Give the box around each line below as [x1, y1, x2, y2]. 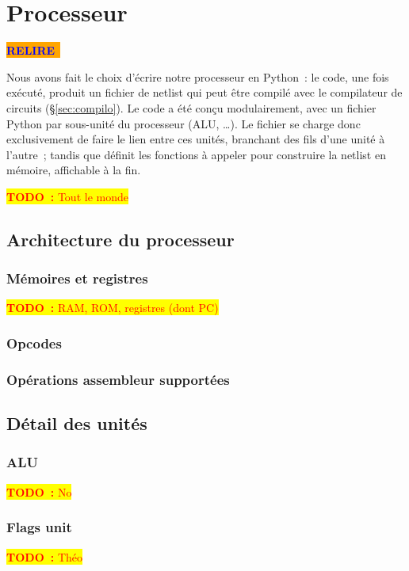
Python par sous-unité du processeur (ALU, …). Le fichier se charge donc [6, 115, 361, 131]
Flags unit [6, 517, 72, 537]
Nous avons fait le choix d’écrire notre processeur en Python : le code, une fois [6, 68, 389, 85]
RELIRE [6, 42, 55, 59]
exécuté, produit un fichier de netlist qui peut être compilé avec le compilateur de [6, 84, 403, 101]
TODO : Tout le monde [6, 188, 128, 204]
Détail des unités [6, 411, 147, 436]
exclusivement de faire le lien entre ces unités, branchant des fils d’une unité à [6, 131, 385, 147]
